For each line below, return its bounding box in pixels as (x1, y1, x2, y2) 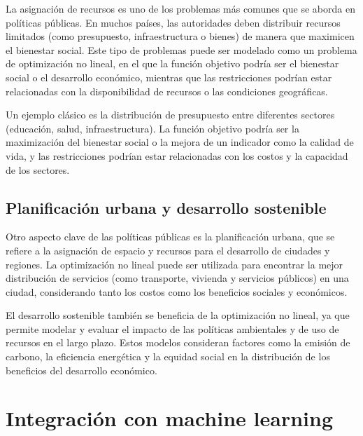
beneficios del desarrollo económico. (6, 362, 157, 377)
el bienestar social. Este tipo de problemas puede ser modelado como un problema (6, 42, 357, 57)
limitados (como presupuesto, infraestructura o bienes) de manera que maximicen (6, 29, 355, 43)
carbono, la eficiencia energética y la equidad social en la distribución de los (6, 349, 330, 364)
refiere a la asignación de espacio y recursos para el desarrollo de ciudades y (6, 243, 330, 257)
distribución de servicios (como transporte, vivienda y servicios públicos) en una (6, 271, 349, 285)
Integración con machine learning (6, 404, 333, 432)
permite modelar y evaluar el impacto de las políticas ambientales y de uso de (6, 321, 339, 336)
